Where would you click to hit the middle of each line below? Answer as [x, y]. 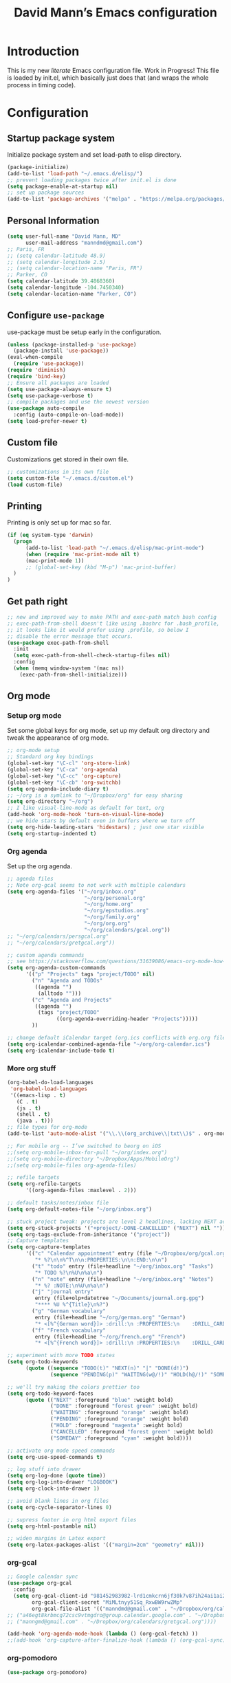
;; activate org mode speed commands [61, 1451]
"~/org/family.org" [111, 917]
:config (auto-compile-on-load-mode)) [69, 415]
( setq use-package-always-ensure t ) [59, 389]
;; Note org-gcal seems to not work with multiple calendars [97, 885]
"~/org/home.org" [109, 904]
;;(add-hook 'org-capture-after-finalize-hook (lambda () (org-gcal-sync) [117, 1640]
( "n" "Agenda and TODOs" [67, 981]
